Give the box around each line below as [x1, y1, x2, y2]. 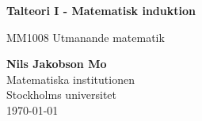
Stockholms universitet [6, 86, 117, 103]
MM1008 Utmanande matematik [6, 28, 165, 45]
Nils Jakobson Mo [6, 55, 107, 72]
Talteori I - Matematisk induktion [6, 2, 196, 18]
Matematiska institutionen [6, 70, 135, 87]
